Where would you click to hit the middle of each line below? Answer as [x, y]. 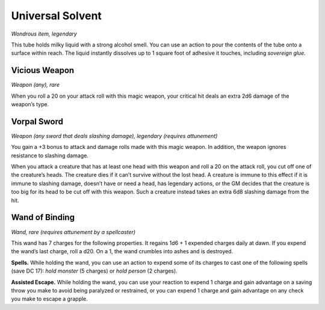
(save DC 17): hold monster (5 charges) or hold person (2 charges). [94, 271]
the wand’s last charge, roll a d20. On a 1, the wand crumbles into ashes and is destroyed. [122, 251]
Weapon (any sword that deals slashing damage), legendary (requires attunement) [114, 136]
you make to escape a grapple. [50, 299]
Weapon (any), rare [36, 85]
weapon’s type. [30, 104]
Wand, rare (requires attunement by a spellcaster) [73, 232]
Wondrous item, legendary [44, 34]
